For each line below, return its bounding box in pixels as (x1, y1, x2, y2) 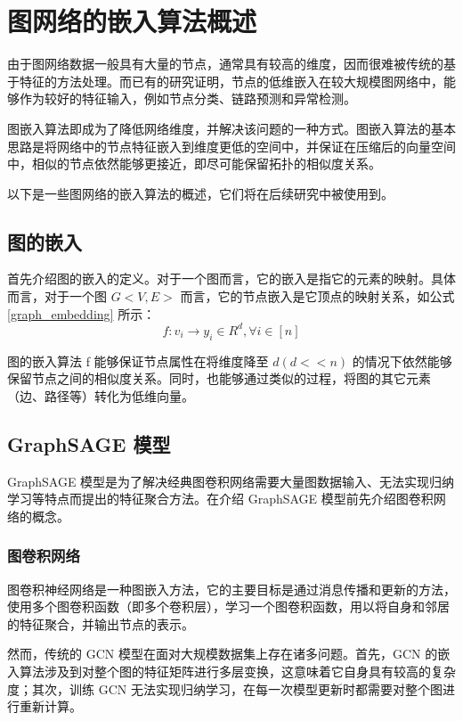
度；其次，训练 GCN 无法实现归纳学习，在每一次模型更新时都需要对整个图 (7, 679, 443, 698)
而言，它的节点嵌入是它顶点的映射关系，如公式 (180, 287, 455, 306)
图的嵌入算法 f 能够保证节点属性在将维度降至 (7, 351, 269, 370)
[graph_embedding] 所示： (7, 304, 156, 323)
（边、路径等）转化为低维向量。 (7, 386, 194, 405)
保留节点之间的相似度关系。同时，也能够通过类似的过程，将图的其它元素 (7, 369, 431, 388)
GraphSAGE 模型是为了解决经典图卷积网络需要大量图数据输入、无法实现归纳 (7, 471, 455, 490)
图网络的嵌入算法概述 (7, 3, 257, 39)
